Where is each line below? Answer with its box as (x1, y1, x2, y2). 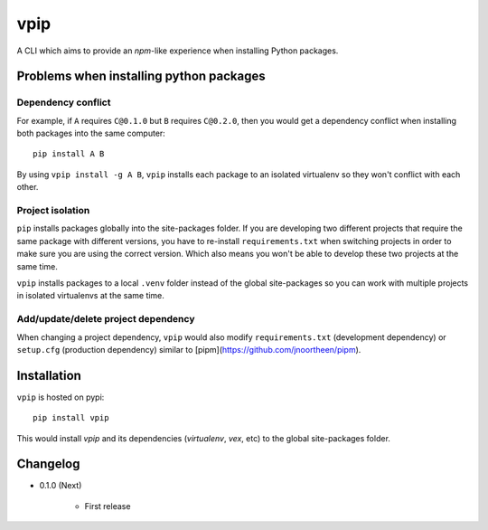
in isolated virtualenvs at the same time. (16, 290, 164, 301)
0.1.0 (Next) (39, 480, 82, 491)
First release (84, 500, 131, 511)
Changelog (16, 457, 80, 472)
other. (16, 182, 39, 193)
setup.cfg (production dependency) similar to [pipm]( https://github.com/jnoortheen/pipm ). (16, 344, 361, 355)
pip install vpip (33, 412, 109, 423)
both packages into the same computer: (16, 128, 166, 139)
